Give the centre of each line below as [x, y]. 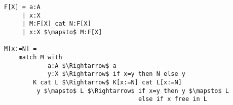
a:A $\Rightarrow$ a [82, 66]
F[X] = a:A [22, 7]
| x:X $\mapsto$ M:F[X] [62, 32]
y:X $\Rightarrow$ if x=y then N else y [116, 74]
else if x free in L [172, 99]
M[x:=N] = [21, 49]
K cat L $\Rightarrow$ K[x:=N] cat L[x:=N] [107, 82]
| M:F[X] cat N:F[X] [56, 24]
